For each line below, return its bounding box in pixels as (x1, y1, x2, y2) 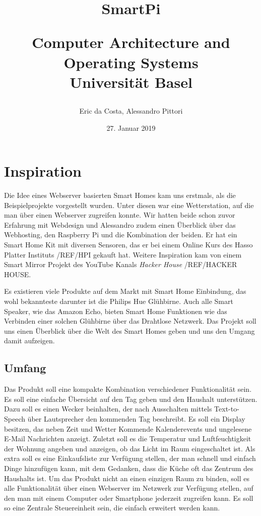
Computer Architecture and (32, 32, 230, 53)
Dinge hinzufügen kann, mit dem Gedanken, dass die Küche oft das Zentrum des (4, 462, 253, 473)
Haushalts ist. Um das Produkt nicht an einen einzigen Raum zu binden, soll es (4, 473, 250, 483)
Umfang (4, 360, 46, 376)
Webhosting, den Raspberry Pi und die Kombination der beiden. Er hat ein (4, 229, 237, 240)
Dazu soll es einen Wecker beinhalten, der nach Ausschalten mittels (4, 403, 212, 414)
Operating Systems (63, 51, 199, 72)
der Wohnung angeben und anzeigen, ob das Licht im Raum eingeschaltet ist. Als (4, 443, 255, 453)
